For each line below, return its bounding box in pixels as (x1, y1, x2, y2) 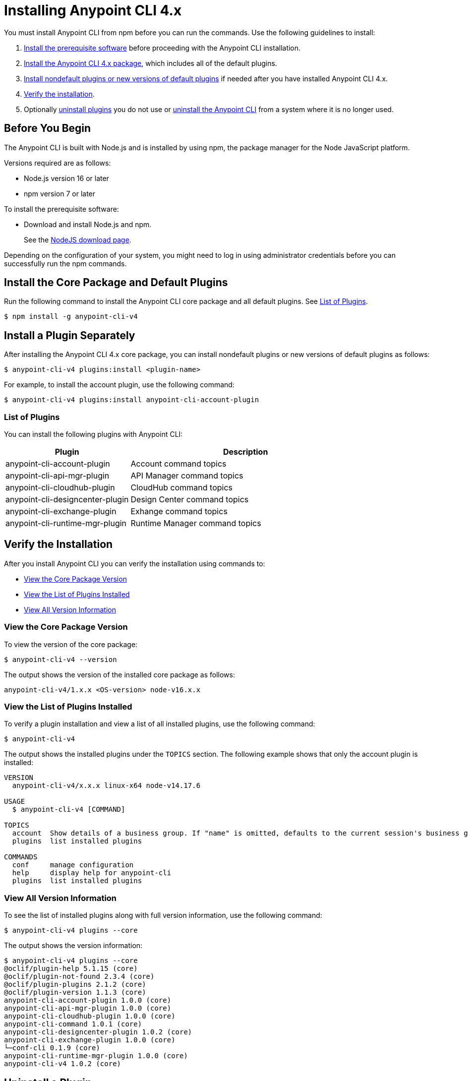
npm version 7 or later (24, 189, 96, 198)
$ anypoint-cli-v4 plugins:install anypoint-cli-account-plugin (4, 396, 259, 404)
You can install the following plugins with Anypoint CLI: (4, 430, 183, 439)
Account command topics (130, 459, 227, 469)
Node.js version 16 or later (24, 174, 109, 182)
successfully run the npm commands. (4, 259, 127, 268)
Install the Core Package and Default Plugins (4, 276, 228, 289)
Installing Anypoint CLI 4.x (4, 2, 182, 19)
